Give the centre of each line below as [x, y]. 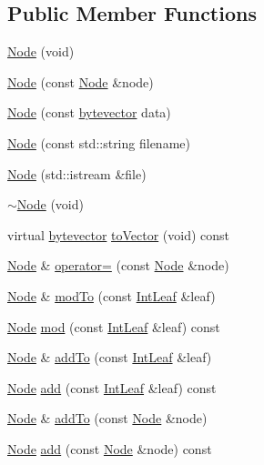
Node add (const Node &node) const [110, 448]
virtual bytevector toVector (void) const [119, 234]
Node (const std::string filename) [99, 142]
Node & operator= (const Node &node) [118, 265]
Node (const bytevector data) [89, 112]
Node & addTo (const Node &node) [107, 418]
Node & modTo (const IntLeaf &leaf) [112, 295]
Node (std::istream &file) [77, 173]
